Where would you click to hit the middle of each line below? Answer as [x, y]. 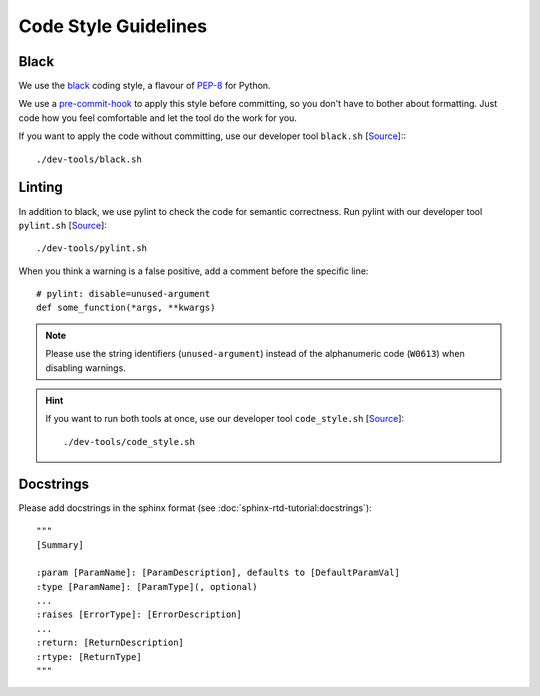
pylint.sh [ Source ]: [62, 225]
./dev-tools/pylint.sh [92, 248]
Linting [41, 187]
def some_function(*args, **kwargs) [126, 308]
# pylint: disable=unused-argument [123, 294]
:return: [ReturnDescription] [110, 643]
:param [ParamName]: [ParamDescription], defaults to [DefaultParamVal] [218, 573]
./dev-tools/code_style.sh [129, 441]
